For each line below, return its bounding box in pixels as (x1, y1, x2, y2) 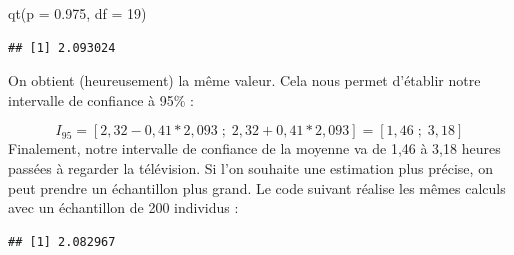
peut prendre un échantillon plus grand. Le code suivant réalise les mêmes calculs (8, 177, 506, 198)
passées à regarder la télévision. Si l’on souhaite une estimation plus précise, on (8, 157, 493, 178)
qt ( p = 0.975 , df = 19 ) (8, 3, 147, 23)
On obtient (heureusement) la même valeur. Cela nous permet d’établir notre (8, 70, 481, 91)
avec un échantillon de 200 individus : (8, 197, 239, 218)
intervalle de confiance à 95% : (8, 89, 194, 110)
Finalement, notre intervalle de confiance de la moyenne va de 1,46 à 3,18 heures (8, 138, 501, 159)
